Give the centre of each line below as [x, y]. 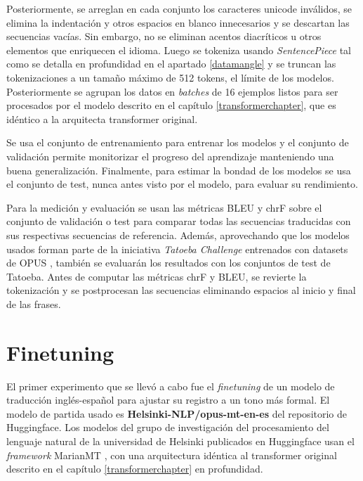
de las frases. [34, 303]
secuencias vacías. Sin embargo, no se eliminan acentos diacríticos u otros [164, 36]
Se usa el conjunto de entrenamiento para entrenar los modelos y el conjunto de [178, 142]
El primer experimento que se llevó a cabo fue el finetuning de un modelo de [171, 386]
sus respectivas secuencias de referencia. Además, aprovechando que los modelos [178, 235]
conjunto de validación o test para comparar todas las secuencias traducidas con [179, 221]
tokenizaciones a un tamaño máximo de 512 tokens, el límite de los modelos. [170, 77]
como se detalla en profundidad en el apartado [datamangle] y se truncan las [171, 64]
